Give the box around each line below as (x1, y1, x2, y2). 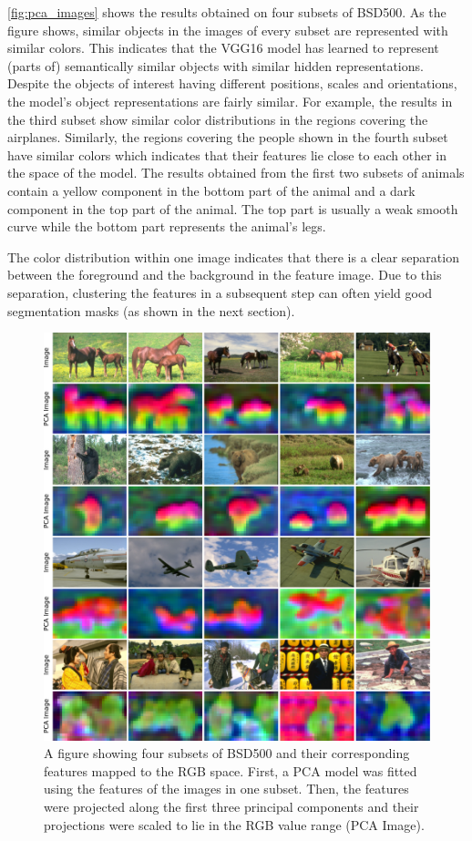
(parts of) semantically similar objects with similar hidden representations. (7, 56, 424, 75)
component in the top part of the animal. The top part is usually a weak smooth (7, 199, 458, 218)
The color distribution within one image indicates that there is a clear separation (7, 247, 459, 266)
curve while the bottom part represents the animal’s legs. (7, 217, 326, 236)
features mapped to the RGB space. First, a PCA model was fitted (44, 761, 417, 780)
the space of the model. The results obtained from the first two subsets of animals (7, 163, 465, 182)
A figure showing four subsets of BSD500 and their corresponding (44, 744, 410, 763)
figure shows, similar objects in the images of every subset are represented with (7, 20, 448, 39)
